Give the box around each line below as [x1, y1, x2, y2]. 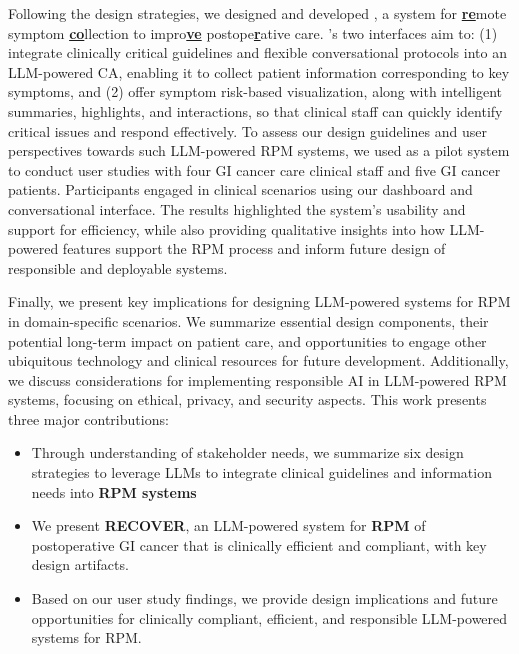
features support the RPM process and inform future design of [62, 238, 446, 259]
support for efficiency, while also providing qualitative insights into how [8, 218, 445, 239]
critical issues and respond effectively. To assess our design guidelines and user [8, 120, 487, 141]
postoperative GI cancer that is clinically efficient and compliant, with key [31, 534, 487, 555]
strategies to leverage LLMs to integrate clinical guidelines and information [31, 462, 492, 483]
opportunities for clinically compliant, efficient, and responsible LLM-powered [31, 607, 508, 628]
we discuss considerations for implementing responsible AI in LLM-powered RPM [8, 369, 507, 390]
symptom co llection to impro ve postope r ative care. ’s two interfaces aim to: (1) [8, 22, 498, 43]
